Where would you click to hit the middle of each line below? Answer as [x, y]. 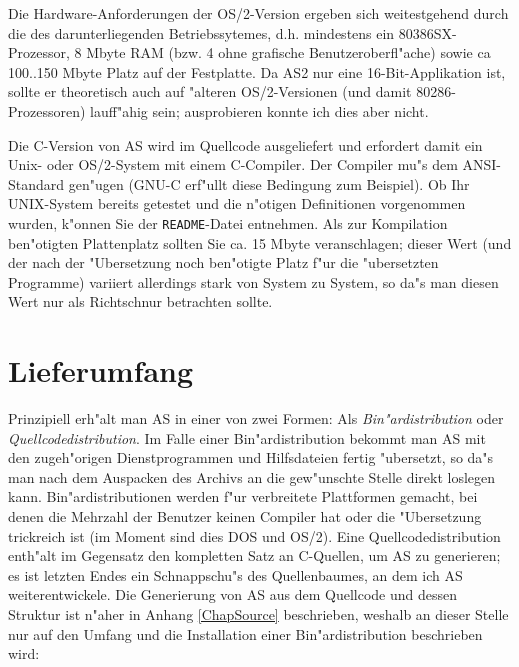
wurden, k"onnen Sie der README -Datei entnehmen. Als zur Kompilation [228, 222]
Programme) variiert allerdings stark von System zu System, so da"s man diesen [253, 281]
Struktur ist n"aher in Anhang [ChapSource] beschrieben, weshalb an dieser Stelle [258, 614]
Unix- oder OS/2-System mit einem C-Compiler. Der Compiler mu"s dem [233, 164]
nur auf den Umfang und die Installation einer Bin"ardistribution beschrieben [245, 633]
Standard [36, 183]
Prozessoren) [47, 110]
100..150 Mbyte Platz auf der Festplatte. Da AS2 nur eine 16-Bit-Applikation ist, [257, 71]
